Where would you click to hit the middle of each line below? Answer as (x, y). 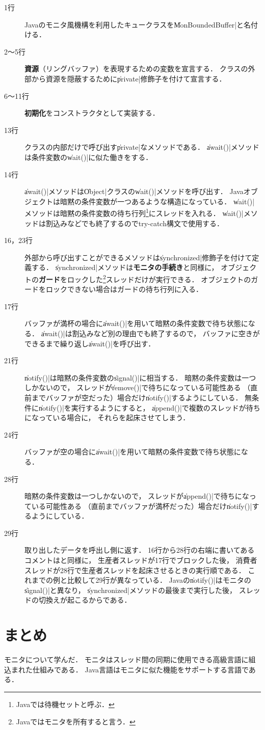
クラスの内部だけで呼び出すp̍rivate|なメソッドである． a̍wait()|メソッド (142, 147)
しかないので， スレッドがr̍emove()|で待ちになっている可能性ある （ (138, 387)
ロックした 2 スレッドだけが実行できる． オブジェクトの (159, 278)
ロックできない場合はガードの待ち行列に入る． (124, 289)
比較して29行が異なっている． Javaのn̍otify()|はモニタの (159, 580)
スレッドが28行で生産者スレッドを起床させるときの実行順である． (135, 570)
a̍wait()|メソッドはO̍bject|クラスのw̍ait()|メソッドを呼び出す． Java (134, 191)
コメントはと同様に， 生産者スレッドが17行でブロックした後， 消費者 (141, 560)
